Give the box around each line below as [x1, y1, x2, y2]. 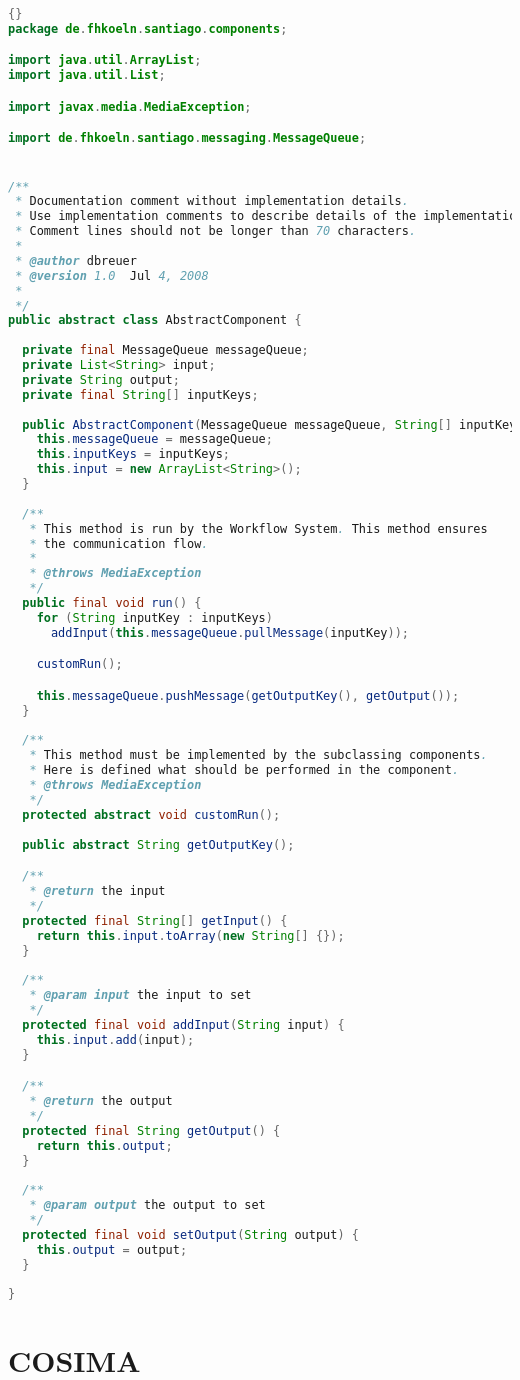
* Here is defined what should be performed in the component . [29, 763, 460, 778]
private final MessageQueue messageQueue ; [22, 343, 309, 358]
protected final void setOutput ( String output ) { [22, 1227, 359, 1242]
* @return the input [29, 884, 166, 898]
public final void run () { [22, 596, 202, 611]
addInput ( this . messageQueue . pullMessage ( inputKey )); [50, 625, 409, 640]
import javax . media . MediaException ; [8, 99, 252, 114]
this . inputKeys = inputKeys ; [36, 447, 230, 462]
